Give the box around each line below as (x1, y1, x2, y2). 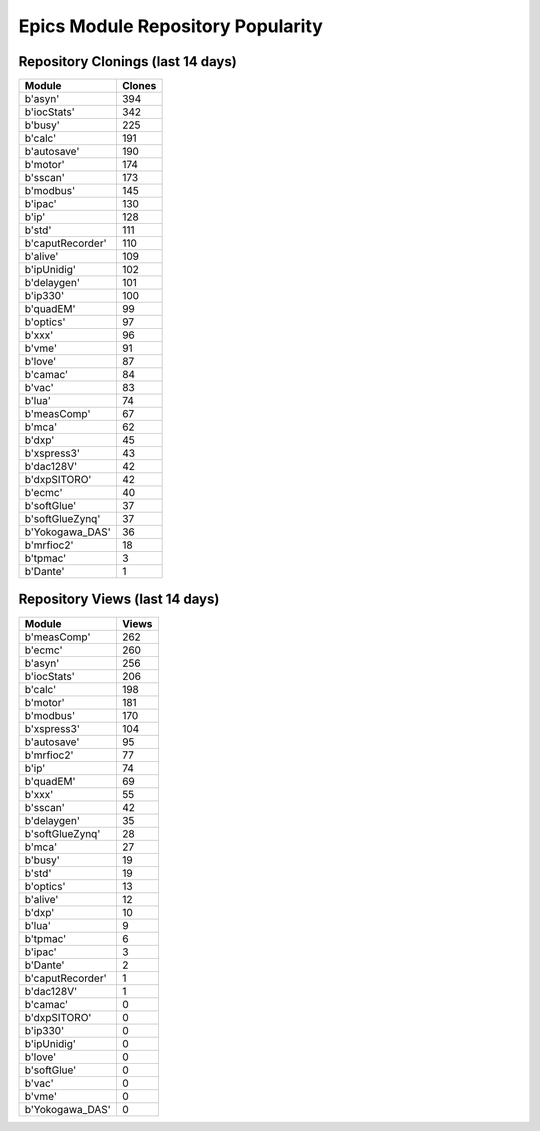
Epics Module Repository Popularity (18, 15, 324, 37)
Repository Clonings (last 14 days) (18, 53, 237, 70)
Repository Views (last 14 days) (18, 591, 220, 608)
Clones (121, 79, 157, 93)
